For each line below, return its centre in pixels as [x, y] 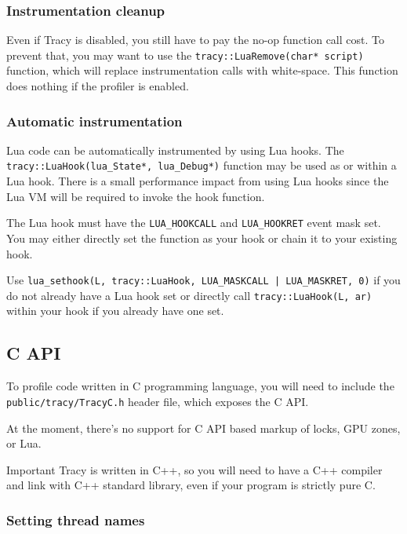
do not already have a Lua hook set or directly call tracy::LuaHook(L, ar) [189, 295]
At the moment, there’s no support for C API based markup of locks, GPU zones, [203, 428]
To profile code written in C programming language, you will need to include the [200, 386]
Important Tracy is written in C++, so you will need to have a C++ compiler [194, 469]
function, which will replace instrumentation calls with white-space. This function [202, 70]
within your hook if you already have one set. [115, 311]
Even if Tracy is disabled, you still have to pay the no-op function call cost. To [195, 40]
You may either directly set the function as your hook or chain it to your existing [202, 238]
